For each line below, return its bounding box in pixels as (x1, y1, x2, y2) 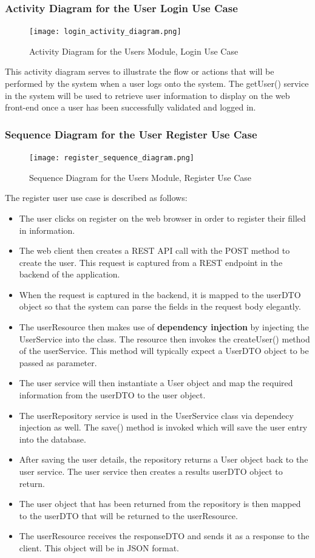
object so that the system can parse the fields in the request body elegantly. (19, 300, 301, 313)
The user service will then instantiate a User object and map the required (19, 376, 293, 389)
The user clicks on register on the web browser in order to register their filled (19, 211, 306, 224)
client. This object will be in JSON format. (19, 541, 180, 554)
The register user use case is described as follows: (5, 191, 188, 204)
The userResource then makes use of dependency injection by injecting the (19, 321, 309, 333)
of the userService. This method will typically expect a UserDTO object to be (19, 344, 309, 357)
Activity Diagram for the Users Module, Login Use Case (29, 44, 239, 57)
